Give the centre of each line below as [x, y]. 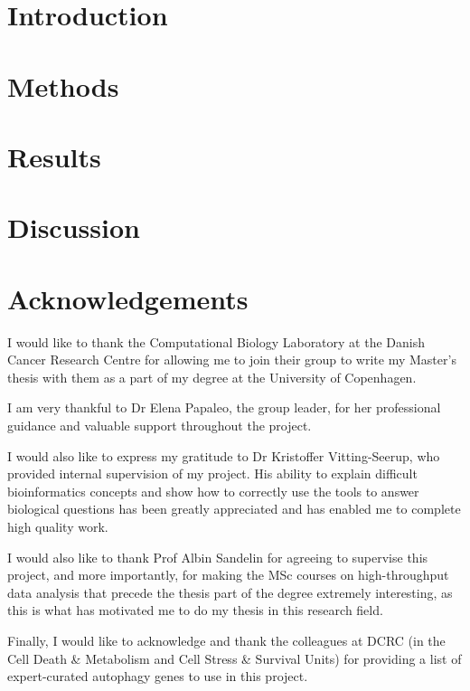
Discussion [74, 227]
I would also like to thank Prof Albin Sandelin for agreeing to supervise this [218, 557]
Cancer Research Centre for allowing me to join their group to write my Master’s [232, 360]
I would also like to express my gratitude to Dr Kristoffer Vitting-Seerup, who [224, 455]
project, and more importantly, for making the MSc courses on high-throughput [228, 575]
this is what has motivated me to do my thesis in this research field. [195, 610]
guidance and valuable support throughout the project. [160, 425]
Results [54, 156]
